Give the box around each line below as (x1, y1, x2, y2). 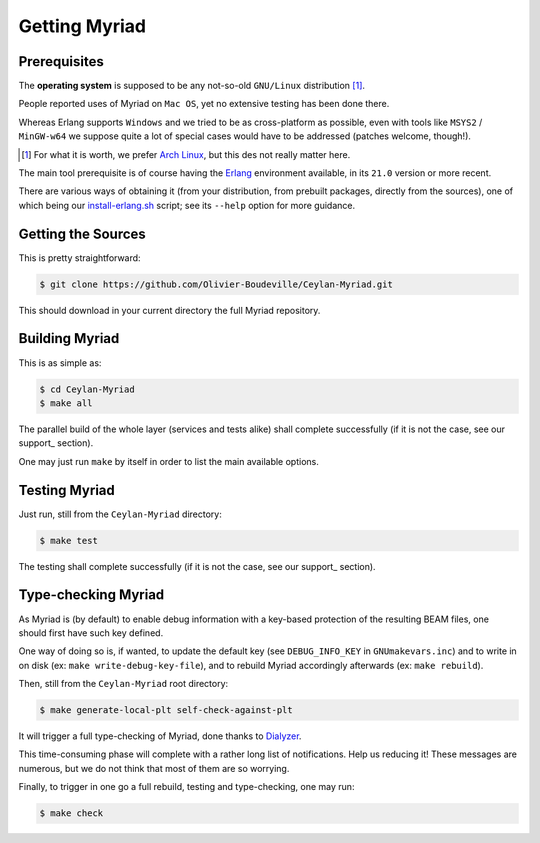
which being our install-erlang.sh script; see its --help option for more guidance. (18, 199, 356, 211)
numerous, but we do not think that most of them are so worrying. (18, 762, 290, 774)
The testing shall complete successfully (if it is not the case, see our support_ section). (18, 560, 376, 572)
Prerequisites (18, 53, 104, 70)
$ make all (39, 397, 93, 409)
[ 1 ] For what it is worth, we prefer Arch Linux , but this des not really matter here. (21, 148, 351, 160)
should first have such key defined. (18, 626, 164, 639)
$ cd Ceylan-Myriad (39, 383, 135, 395)
